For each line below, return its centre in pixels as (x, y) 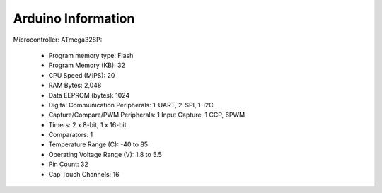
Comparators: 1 (71, 135)
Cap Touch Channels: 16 (84, 174)
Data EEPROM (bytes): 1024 (89, 95)
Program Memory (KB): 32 (87, 65)
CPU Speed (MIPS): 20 (82, 75)
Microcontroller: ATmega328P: (58, 40)
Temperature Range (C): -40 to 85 (98, 144)
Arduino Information (74, 18)
